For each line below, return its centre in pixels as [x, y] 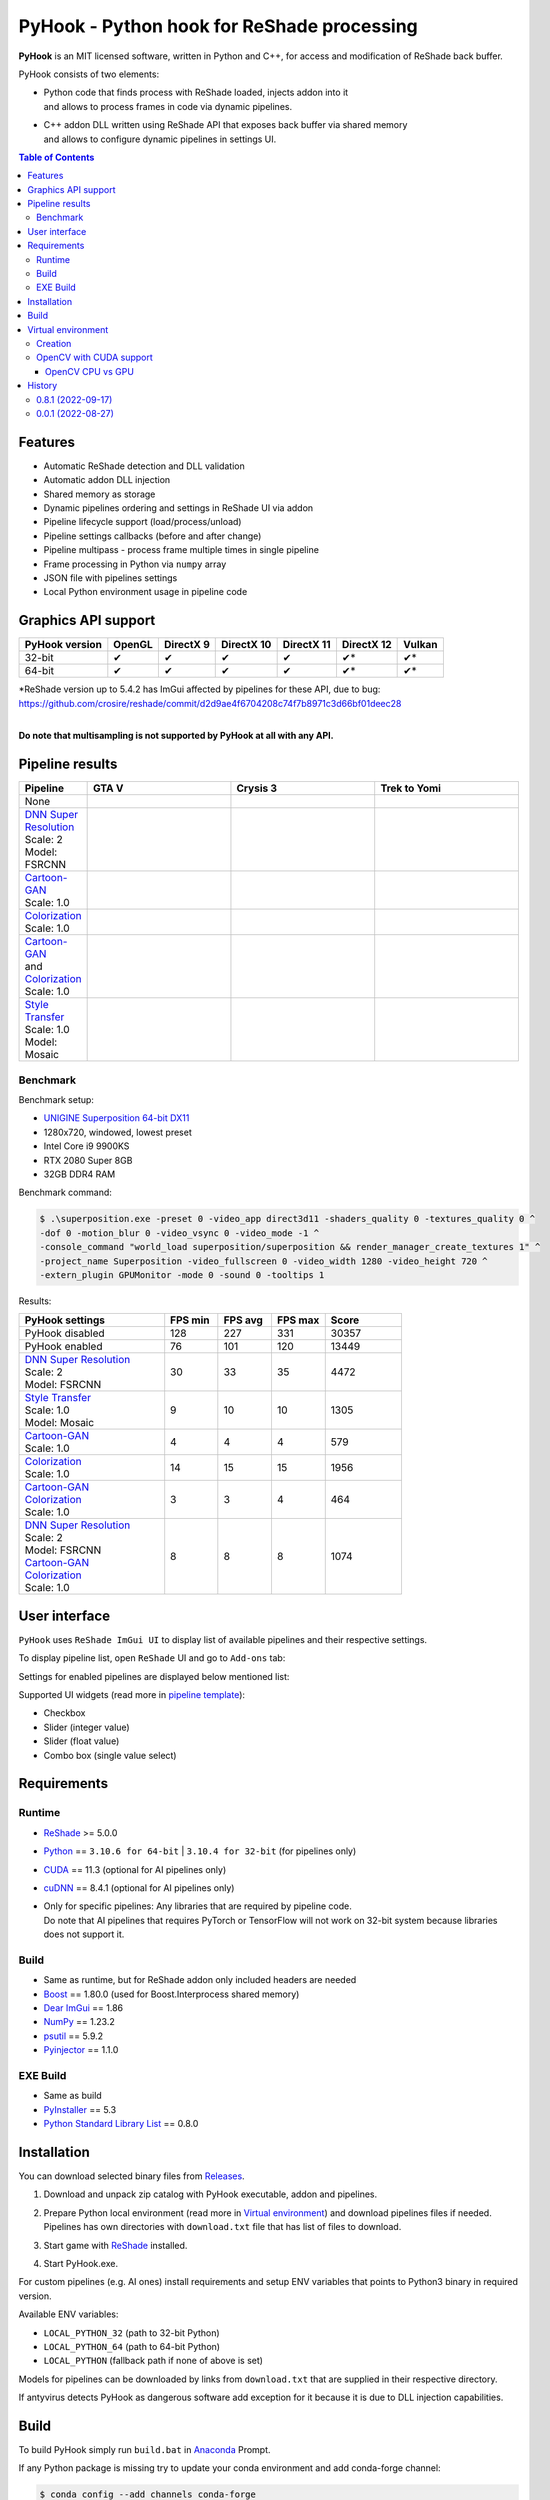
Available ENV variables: [68, 2314]
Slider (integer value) [86, 1727]
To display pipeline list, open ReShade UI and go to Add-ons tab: [152, 1658]
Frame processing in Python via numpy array [135, 564]
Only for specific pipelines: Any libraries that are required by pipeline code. [197, 1906]
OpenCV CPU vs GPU [90, 371]
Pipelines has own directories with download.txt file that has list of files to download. [222, 2227]
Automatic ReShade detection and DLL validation [144, 466]
